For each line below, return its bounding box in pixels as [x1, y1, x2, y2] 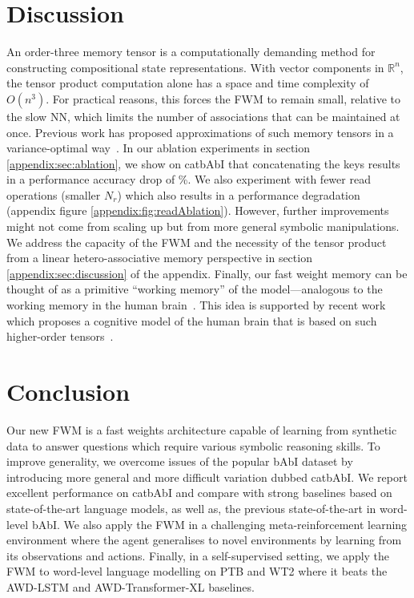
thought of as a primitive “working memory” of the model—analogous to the [6, 281, 383, 297]
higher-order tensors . [6, 328, 114, 345]
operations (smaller [6, 186, 101, 203]
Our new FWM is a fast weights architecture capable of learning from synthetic [6, 421, 397, 438]
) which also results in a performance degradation [117, 186, 360, 203]
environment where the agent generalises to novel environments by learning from [6, 531, 402, 548]
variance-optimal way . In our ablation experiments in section [6, 139, 311, 156]
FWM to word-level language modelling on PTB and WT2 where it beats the [6, 563, 388, 580]
